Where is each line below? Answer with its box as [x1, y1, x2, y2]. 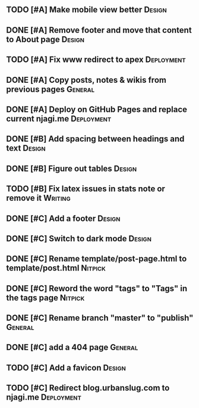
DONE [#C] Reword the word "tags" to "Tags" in [6, 283, 188, 294]
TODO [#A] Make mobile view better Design [6, 5, 168, 15]
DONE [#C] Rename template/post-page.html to [6, 254, 187, 264]
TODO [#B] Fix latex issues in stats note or [6, 184, 165, 194]
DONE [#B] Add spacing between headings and [6, 134, 185, 144]
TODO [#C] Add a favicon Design [6, 363, 127, 373]
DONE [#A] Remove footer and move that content [6, 25, 192, 35]
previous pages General [6, 84, 95, 94]
